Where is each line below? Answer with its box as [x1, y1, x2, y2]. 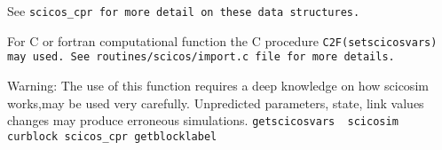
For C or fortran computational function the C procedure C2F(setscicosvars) [7, 31, 438, 50]
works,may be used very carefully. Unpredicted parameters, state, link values [7, 93, 424, 112]
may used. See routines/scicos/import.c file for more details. [7, 51, 395, 64]
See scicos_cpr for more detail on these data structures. [7, 2, 360, 20]
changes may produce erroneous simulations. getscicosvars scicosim [7, 111, 399, 130]
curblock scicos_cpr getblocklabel [7, 130, 217, 143]
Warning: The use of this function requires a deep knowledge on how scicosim [7, 75, 429, 94]
